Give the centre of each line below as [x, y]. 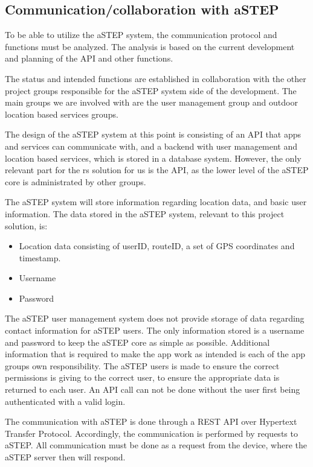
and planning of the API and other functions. [89, 58]
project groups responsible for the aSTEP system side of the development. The [151, 90]
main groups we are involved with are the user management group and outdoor [151, 102]
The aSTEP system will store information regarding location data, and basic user [156, 202]
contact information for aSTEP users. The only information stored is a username [155, 330]
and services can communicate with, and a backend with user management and [151, 146]
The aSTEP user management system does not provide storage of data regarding [155, 318]
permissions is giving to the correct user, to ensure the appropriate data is [142, 377]
